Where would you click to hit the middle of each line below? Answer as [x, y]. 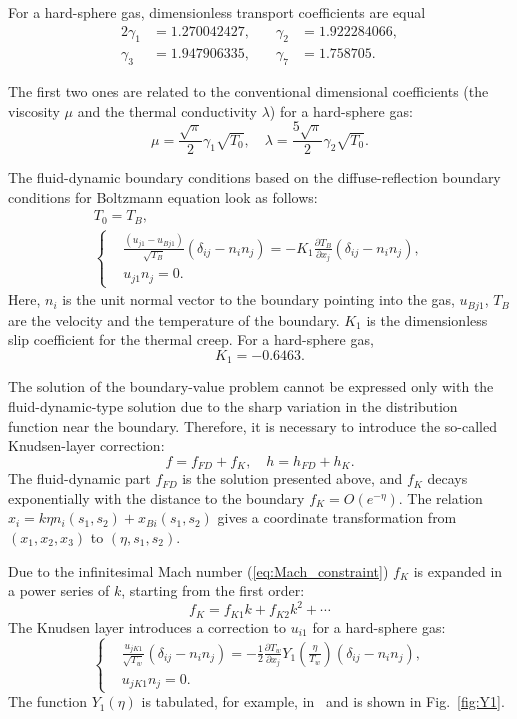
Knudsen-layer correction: [86, 445]
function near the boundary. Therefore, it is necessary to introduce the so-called [253, 425]
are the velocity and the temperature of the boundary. [174, 319]
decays [447, 478]
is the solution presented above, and [292, 478]
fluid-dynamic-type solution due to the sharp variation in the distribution [233, 405]
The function [47, 701]
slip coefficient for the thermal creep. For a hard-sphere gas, [191, 339]
